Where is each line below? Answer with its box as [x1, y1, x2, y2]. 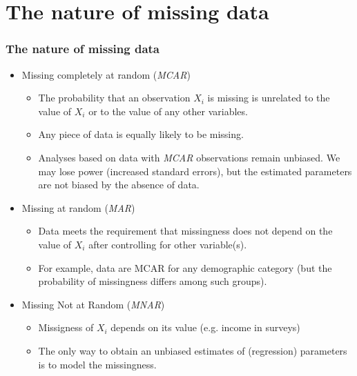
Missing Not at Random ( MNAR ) [21, 297, 165, 311]
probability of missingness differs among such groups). [38, 274, 267, 288]
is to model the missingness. [38, 357, 157, 371]
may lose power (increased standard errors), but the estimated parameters [38, 164, 352, 178]
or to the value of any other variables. [88, 103, 248, 118]
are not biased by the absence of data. [38, 177, 200, 192]
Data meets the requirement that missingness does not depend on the [38, 224, 333, 238]
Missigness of [38, 320, 94, 335]
